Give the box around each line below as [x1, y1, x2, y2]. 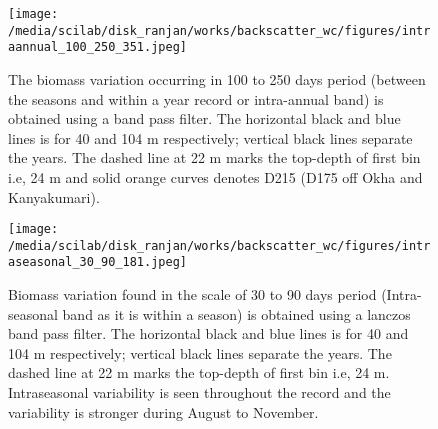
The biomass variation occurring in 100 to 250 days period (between [8, 68, 426, 89]
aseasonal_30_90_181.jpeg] [8, 255, 187, 270]
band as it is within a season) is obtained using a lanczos [62, 303, 411, 324]
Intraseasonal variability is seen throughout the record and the [8, 382, 391, 403]
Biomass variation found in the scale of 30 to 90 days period [8, 284, 377, 305]
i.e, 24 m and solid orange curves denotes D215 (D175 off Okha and [8, 166, 423, 187]
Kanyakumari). [8, 186, 100, 207]
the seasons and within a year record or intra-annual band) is [8, 88, 384, 109]
